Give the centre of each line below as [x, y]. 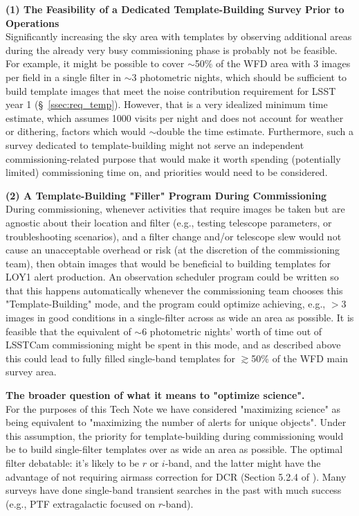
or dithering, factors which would [76, 131]
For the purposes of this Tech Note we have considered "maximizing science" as [173, 408]
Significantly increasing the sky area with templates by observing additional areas [179, 36]
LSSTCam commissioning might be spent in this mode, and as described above [173, 345]
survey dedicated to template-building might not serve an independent [155, 144]
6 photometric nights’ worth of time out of [232, 331]
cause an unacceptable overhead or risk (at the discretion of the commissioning [173, 250]
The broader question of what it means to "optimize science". [155, 395]
